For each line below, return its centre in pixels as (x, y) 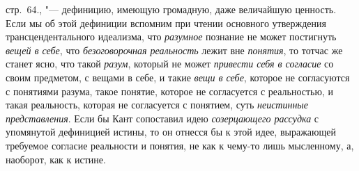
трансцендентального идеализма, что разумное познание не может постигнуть (171, 36)
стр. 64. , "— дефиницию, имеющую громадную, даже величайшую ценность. (171, 9)
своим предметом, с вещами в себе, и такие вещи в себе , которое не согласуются (178, 77)
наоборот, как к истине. (56, 159)
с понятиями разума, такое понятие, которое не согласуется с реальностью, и (169, 91)
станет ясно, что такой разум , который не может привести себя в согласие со (170, 64)
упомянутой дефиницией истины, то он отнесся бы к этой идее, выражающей (171, 132)
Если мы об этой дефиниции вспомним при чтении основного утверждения (166, 23)
